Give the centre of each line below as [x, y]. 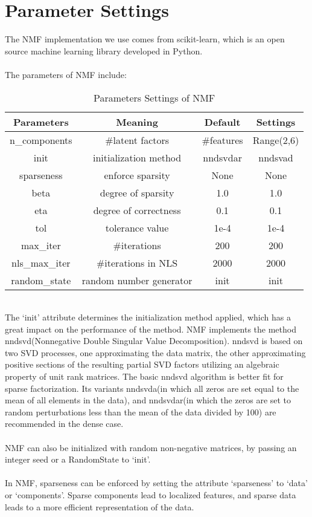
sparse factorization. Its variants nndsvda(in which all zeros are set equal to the [152, 388]
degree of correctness [137, 210]
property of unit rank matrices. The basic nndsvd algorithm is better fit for [144, 376]
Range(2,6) [276, 140]
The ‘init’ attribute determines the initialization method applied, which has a [148, 317]
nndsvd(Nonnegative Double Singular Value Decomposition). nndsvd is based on [154, 341]
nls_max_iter [41, 262]
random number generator [137, 280]
